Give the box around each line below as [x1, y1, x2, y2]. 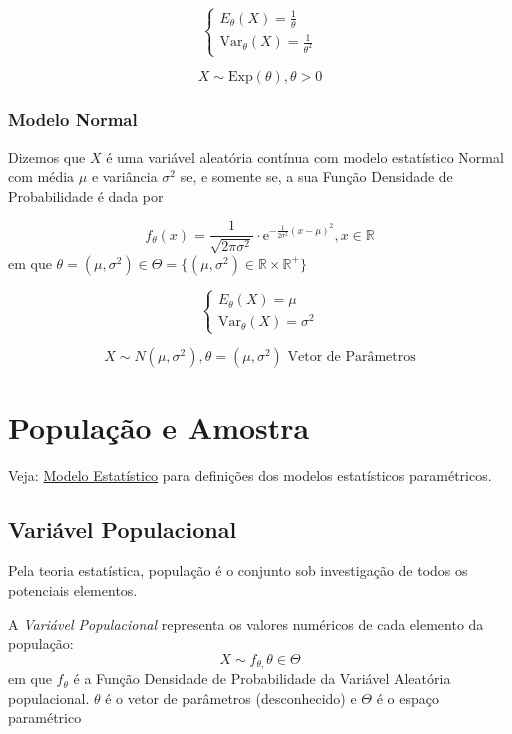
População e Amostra [8, 406, 310, 447]
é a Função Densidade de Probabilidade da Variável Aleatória [73, 668, 451, 689]
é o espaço [376, 687, 439, 708]
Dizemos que [8, 146, 86, 167]
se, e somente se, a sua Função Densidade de [180, 166, 453, 187]
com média [8, 166, 75, 187]
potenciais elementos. [8, 579, 138, 600]
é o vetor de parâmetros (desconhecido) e [105, 687, 357, 708]
